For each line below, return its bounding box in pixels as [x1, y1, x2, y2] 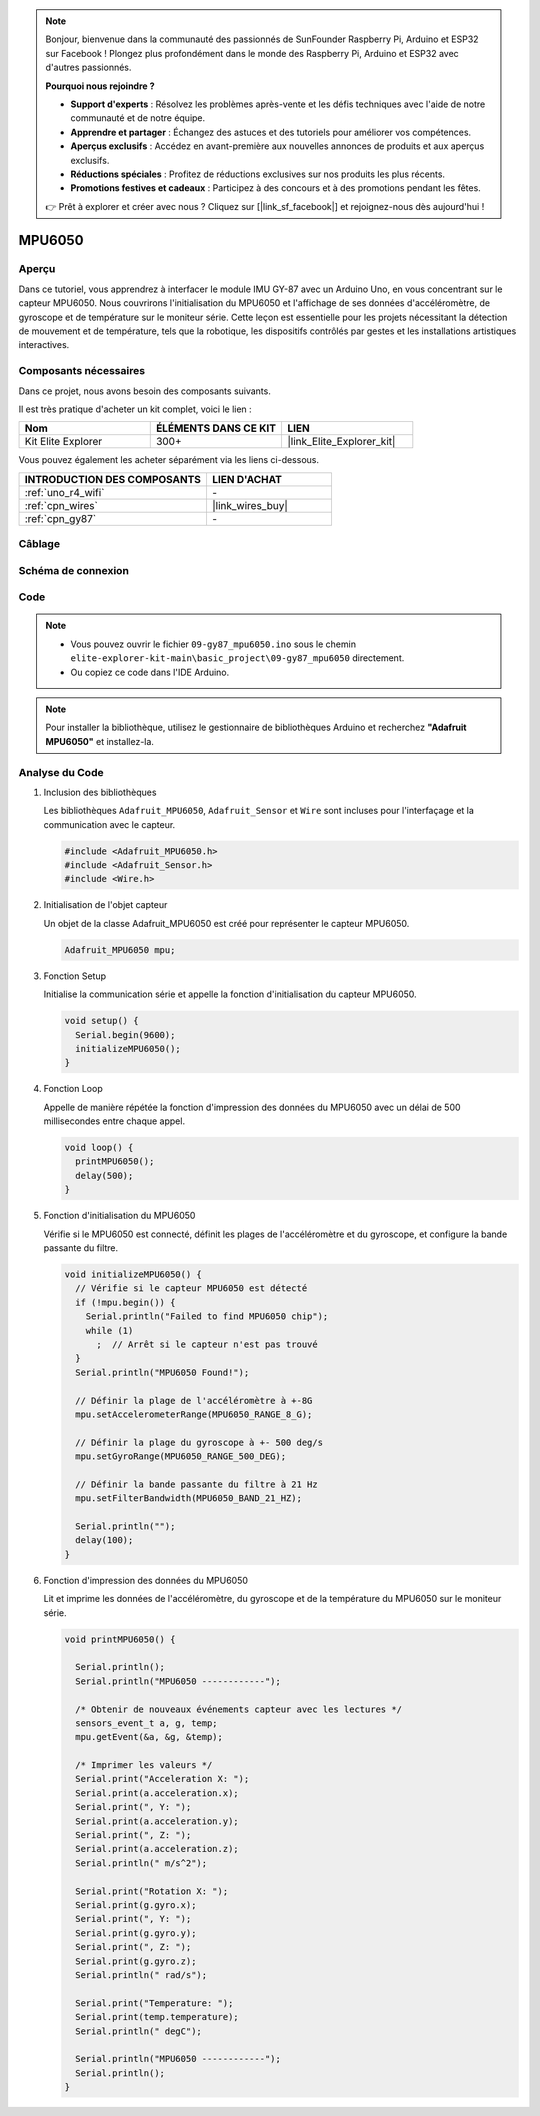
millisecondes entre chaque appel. [43, 1115, 185, 1127]
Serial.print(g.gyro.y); [75, 1927, 197, 1939]
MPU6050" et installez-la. [45, 735, 155, 747]
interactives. [18, 339, 70, 351]
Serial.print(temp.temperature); [75, 2011, 239, 2023]
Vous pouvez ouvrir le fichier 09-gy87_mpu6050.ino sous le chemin [70, 638, 357, 650]
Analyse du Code [18, 765, 104, 779]
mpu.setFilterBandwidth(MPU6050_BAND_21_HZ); [75, 1493, 302, 1504]
